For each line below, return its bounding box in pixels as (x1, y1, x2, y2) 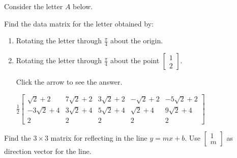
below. (73, 1, 93, 11)
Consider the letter (4, 1, 63, 11)
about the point (110, 55, 160, 66)
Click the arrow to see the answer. (16, 76, 123, 87)
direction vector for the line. (4, 145, 92, 156)
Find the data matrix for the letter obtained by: (4, 18, 154, 29)
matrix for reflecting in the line (50, 132, 147, 143)
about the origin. (110, 35, 163, 46)
